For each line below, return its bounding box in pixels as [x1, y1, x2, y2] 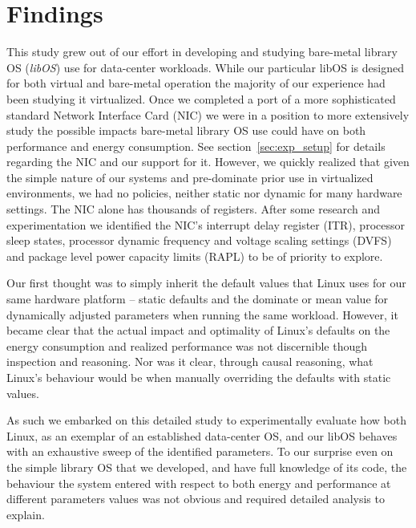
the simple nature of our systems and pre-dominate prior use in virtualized [6, 169, 374, 185]
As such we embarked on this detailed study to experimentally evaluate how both [6, 412, 406, 428]
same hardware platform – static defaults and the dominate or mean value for [6, 290, 389, 307]
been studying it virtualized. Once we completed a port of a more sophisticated [6, 90, 396, 107]
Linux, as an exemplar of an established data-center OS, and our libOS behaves [6, 427, 398, 444]
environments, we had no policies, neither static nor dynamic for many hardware [6, 185, 402, 201]
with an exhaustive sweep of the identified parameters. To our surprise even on [6, 443, 394, 460]
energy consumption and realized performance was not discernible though [6, 337, 368, 354]
